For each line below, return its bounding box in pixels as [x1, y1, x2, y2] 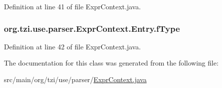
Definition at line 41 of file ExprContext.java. [4, 1, 141, 11]
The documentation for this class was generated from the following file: [4, 58, 219, 68]
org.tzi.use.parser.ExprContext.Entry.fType [4, 22, 180, 34]
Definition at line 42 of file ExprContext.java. [4, 41, 141, 51]
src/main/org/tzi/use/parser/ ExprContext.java [4, 74, 147, 84]
